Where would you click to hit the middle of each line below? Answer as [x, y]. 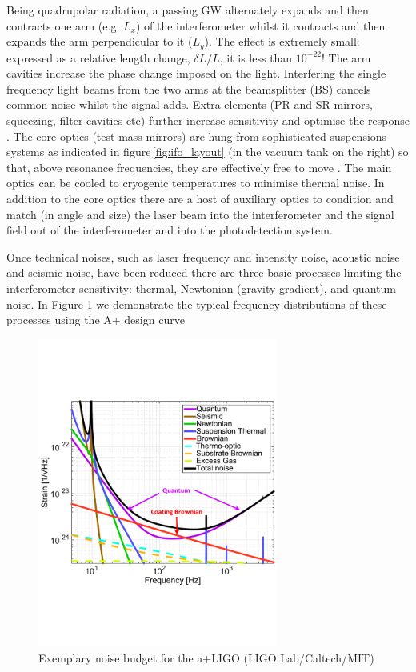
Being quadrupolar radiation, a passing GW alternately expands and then [188, 10]
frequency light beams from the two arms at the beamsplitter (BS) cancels [189, 88]
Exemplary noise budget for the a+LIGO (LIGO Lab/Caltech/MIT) [206, 657]
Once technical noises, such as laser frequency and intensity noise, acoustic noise [203, 256]
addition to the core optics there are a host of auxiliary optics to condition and [200, 198]
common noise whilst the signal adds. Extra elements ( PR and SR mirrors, [190, 104]
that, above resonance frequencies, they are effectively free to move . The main [199, 167]
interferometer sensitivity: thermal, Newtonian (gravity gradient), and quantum [201, 288]
